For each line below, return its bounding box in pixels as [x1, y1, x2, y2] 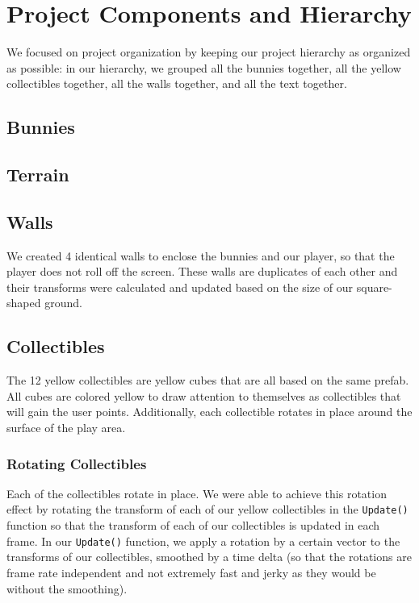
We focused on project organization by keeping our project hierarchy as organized [6, 44, 411, 60]
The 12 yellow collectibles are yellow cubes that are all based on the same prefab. [6, 372, 409, 389]
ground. [44, 294, 82, 311]
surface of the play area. [6, 419, 126, 436]
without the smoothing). [6, 580, 128, 597]
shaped [6, 294, 41, 311]
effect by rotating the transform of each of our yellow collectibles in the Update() [6, 501, 409, 518]
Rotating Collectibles [6, 453, 147, 473]
